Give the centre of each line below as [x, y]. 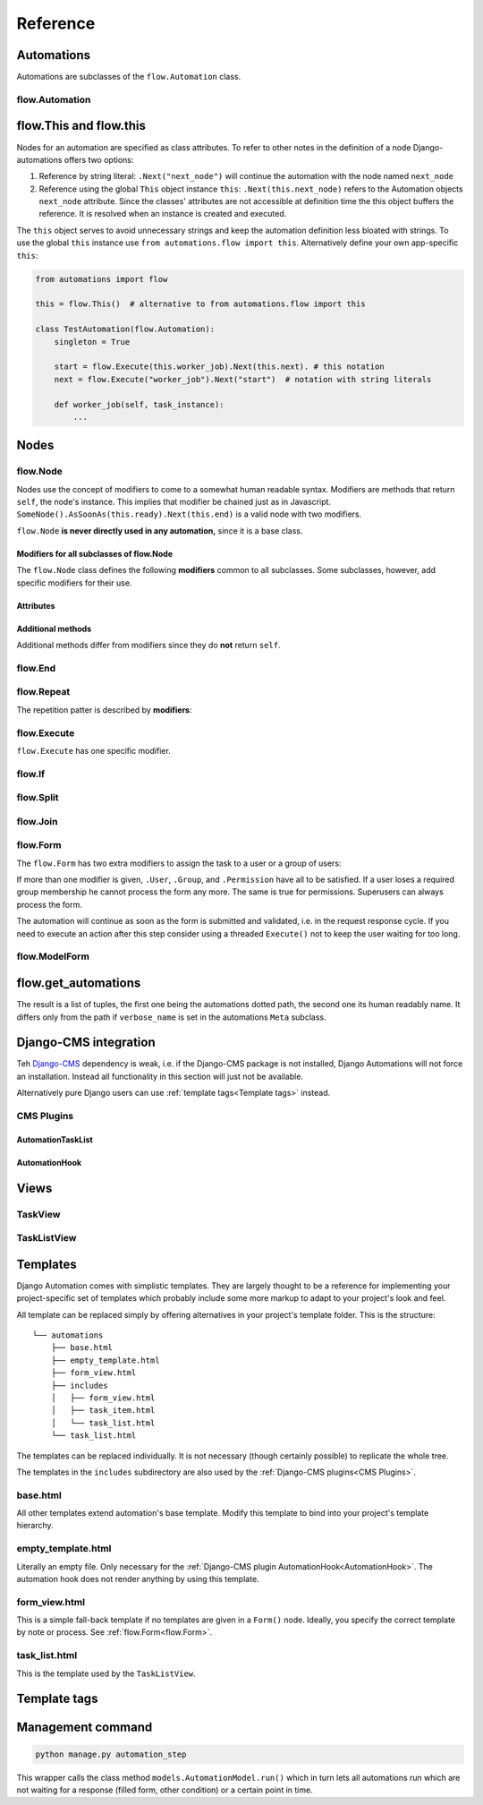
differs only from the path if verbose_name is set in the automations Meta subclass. [171, 1017]
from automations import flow [102, 279]
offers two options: [99, 159]
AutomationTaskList [55, 1139]
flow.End [36, 668]
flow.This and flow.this [81, 126]
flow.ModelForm [53, 956]
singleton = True [92, 342]
